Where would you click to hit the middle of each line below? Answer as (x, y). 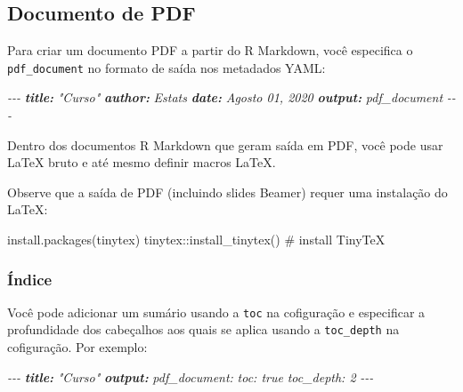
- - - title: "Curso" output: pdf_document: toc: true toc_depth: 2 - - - (191, 376)
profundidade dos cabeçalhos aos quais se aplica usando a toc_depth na (203, 329)
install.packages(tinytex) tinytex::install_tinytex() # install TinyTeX (196, 240)
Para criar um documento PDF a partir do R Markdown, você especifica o (210, 50)
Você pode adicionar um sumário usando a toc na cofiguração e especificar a (216, 312)
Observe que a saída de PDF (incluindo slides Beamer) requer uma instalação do (227, 192)
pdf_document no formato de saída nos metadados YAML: (167, 67)
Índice (30, 279)
